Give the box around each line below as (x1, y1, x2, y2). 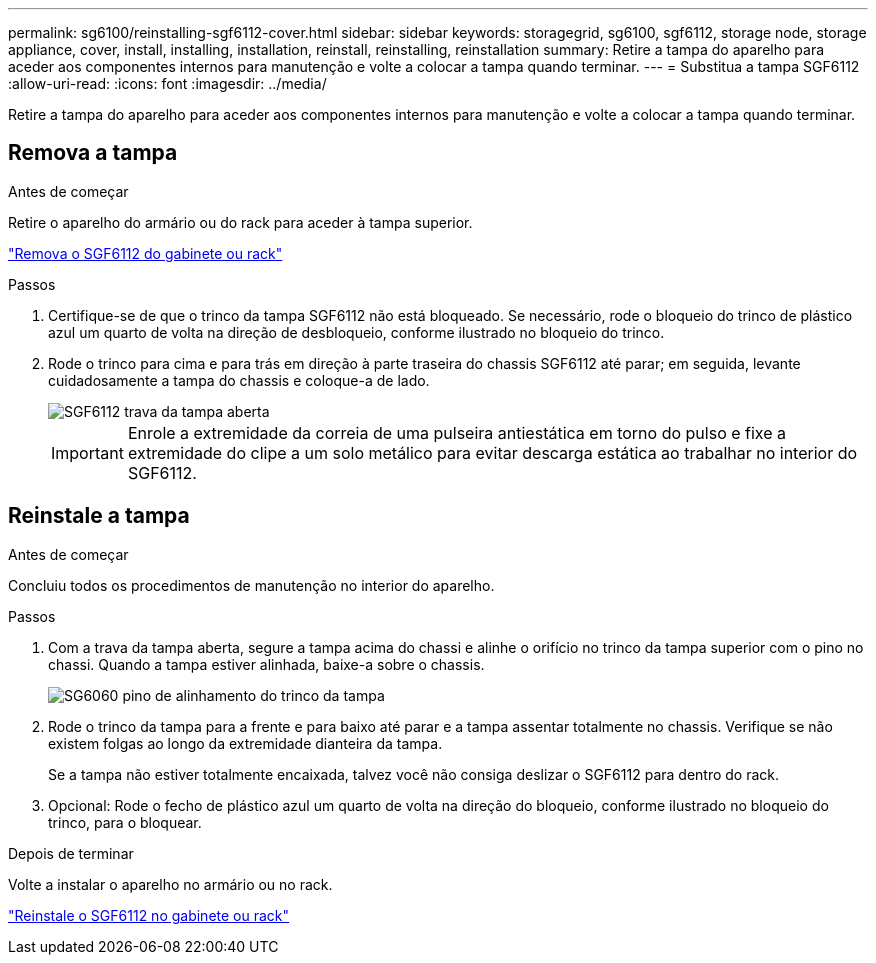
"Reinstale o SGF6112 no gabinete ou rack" (8, 906, 290, 924)
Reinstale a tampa (8, 503, 190, 529)
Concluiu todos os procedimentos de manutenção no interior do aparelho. (8, 576, 495, 594)
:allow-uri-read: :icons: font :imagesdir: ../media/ (8, 75, 327, 92)
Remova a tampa (8, 140, 178, 166)
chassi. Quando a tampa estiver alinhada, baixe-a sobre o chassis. (48, 655, 485, 673)
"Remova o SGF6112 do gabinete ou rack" (8, 244, 283, 262)
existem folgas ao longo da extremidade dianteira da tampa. (48, 734, 443, 752)
